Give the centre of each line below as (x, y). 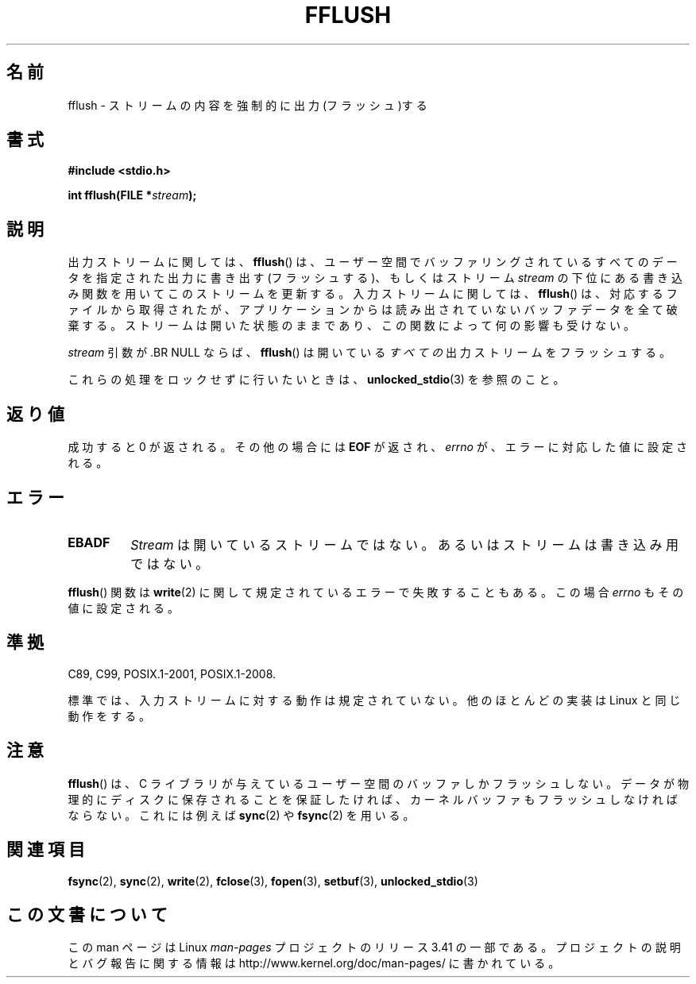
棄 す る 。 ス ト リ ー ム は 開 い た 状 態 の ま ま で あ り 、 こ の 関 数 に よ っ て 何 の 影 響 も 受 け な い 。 (351, 326)
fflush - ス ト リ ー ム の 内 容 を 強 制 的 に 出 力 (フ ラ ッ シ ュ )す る (247, 105)
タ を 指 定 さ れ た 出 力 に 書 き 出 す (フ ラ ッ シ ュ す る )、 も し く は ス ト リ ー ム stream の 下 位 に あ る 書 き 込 (375, 278)
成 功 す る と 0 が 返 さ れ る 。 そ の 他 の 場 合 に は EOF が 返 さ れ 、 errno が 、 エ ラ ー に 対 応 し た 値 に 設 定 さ (377, 447)
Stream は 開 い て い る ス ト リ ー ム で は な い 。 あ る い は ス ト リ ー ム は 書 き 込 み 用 (404, 544)
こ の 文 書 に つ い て (87, 914)
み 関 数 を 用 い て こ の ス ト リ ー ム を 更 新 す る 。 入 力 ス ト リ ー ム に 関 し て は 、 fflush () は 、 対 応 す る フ (373, 294)
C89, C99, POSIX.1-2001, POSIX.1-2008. (172, 673)
